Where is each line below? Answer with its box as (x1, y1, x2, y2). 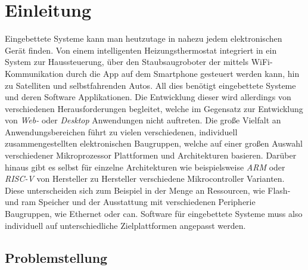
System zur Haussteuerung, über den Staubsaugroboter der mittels (5, 55, 248, 68)
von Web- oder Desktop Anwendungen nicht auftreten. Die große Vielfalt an (5, 114, 281, 126)
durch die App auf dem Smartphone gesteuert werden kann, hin (66, 67, 300, 79)
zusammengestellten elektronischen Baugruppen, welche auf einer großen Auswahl (5, 137, 303, 150)
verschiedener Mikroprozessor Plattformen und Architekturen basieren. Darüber (5, 149, 297, 162)
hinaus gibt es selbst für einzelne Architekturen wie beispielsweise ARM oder (5, 160, 285, 173)
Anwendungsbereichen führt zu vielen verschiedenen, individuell (5, 125, 238, 138)
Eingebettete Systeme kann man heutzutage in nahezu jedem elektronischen (5, 32, 282, 45)
